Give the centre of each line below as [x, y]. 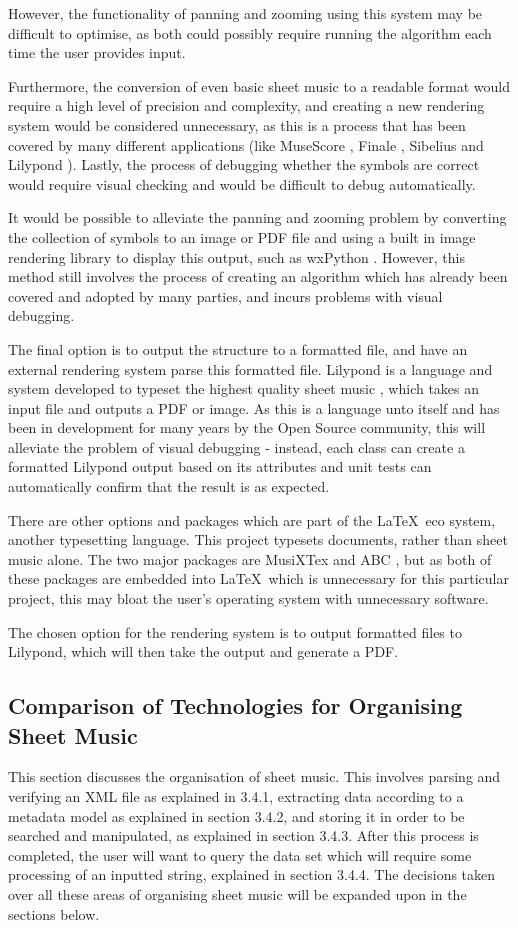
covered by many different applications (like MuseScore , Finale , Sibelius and [246, 144]
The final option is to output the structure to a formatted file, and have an [238, 348]
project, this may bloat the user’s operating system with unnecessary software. [248, 598]
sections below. [54, 913]
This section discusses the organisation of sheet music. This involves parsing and [254, 776]
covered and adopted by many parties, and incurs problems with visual [225, 295]
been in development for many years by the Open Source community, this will [247, 427]
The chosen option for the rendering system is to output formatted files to [235, 631]
